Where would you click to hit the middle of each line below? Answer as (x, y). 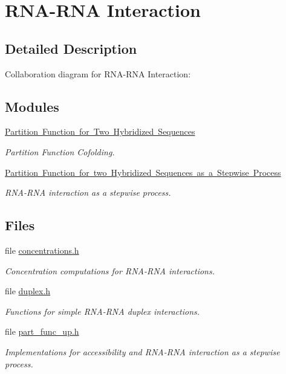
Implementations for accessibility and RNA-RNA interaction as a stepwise (142, 351)
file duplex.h (28, 291)
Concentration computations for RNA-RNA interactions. (110, 270)
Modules (32, 106)
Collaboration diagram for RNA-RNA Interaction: (98, 73)
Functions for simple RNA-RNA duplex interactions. (102, 311)
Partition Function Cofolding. (60, 151)
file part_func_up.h (42, 331)
